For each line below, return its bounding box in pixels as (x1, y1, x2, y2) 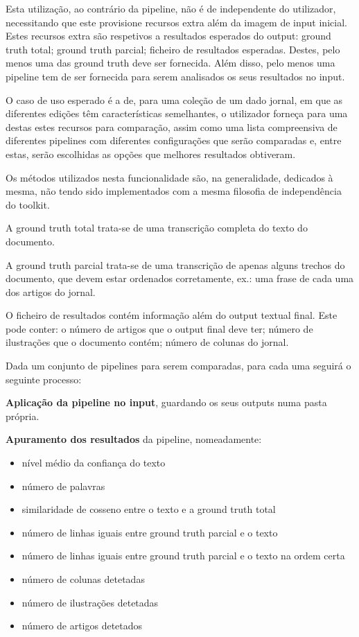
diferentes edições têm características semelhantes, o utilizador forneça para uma (6, 106, 348, 121)
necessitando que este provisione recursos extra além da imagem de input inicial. (6, 15, 347, 29)
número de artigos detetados (21, 618, 143, 633)
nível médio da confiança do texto (21, 455, 166, 470)
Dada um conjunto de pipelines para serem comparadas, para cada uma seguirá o (6, 358, 351, 373)
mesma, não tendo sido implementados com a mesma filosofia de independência (6, 184, 342, 198)
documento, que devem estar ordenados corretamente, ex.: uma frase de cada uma (6, 271, 354, 286)
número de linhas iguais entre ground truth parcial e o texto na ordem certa (21, 548, 345, 563)
